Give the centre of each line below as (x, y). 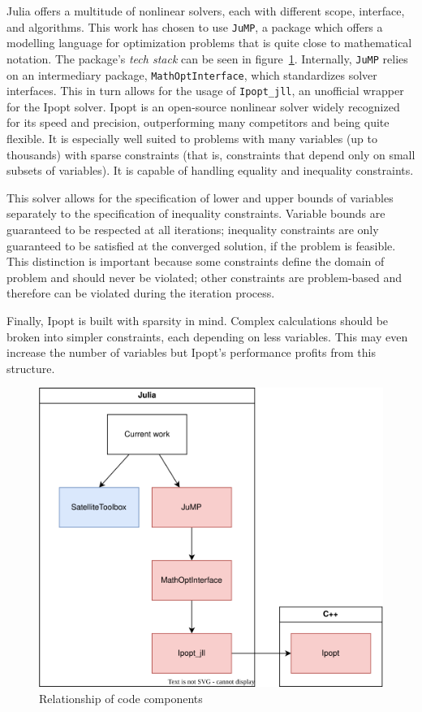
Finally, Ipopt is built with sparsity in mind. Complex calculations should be (198, 320)
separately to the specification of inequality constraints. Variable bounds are (196, 213)
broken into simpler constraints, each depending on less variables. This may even (207, 336)
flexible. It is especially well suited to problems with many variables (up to (192, 138)
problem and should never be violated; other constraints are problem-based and (205, 277)
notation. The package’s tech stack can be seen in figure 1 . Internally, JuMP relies (207, 58)
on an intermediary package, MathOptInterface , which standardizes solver (192, 74)
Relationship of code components (121, 698)
